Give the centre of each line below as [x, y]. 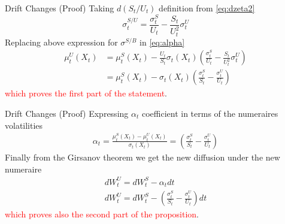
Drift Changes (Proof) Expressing [67, 113]
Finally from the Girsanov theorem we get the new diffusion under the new [142, 157]
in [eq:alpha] [162, 42]
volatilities [24, 125]
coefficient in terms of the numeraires [210, 113]
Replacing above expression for [61, 42]
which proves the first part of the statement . [86, 93]
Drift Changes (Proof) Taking [60, 8]
